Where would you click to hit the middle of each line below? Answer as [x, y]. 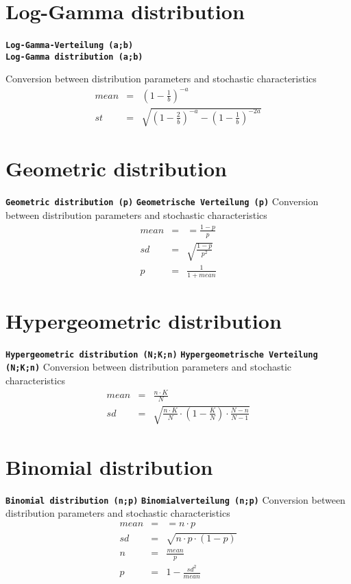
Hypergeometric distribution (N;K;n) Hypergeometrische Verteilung [162, 354]
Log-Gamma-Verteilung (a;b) [70, 46]
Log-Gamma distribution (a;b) [74, 57]
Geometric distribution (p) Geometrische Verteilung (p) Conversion [162, 201]
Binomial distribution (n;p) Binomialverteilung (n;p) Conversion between [175, 499]
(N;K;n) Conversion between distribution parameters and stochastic [148, 367]
